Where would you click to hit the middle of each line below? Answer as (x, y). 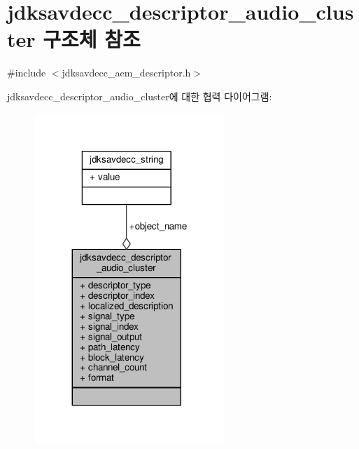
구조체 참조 (92, 39)
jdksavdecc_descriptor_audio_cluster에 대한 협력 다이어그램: (140, 96)
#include (27, 73)
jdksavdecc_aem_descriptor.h (126, 73)
